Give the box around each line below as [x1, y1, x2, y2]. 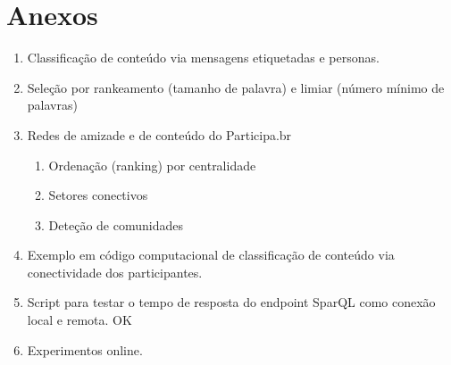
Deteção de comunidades [48, 215, 183, 234]
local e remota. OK [27, 311, 132, 329]
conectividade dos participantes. [27, 262, 203, 281]
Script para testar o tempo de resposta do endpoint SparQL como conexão [27, 293, 436, 311]
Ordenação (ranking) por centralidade [48, 155, 256, 174]
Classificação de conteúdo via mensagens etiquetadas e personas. [27, 48, 380, 67]
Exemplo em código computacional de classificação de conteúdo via [27, 245, 395, 264]
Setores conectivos [48, 186, 148, 204]
